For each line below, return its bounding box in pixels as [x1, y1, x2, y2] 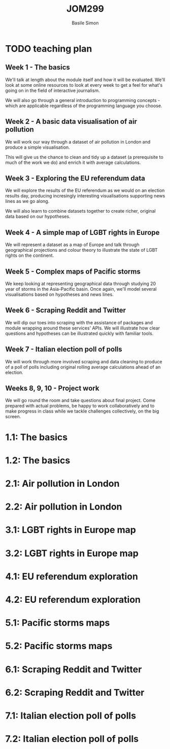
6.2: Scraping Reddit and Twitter [5, 687, 145, 698]
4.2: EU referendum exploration [5, 594, 141, 605]
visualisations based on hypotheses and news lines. [5, 291, 114, 297]
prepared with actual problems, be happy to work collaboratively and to [5, 403, 155, 409]
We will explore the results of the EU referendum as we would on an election [5, 187, 165, 193]
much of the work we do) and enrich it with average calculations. [5, 159, 141, 165]
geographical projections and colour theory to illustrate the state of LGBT [5, 247, 158, 253]
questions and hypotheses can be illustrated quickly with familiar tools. [5, 330, 154, 336]
